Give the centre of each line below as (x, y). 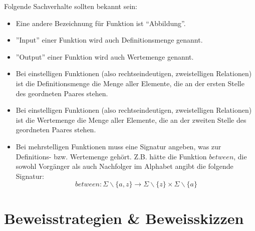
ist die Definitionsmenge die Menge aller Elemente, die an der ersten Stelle (130, 83)
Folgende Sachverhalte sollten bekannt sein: (71, 6)
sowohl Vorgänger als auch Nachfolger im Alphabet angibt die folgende (124, 166)
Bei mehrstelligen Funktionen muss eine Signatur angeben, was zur (118, 146)
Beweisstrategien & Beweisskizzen (124, 218)
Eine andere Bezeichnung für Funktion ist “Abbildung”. (101, 23)
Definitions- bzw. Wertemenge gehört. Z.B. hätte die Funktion (111, 156)
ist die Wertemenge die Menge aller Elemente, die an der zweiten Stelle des (131, 120)
